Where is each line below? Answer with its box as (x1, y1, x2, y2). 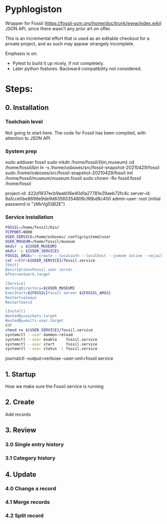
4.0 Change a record (5, 485, 56, 492)
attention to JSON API (5, 135, 51, 141)
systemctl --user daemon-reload (5, 332, 73, 337)
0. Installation (5, 103, 49, 112)
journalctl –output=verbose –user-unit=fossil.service (5, 355, 114, 361)
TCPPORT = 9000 (5, 230, 33, 235)
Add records (5, 411, 31, 417)
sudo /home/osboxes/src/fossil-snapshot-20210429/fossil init (5, 170, 133, 176)
